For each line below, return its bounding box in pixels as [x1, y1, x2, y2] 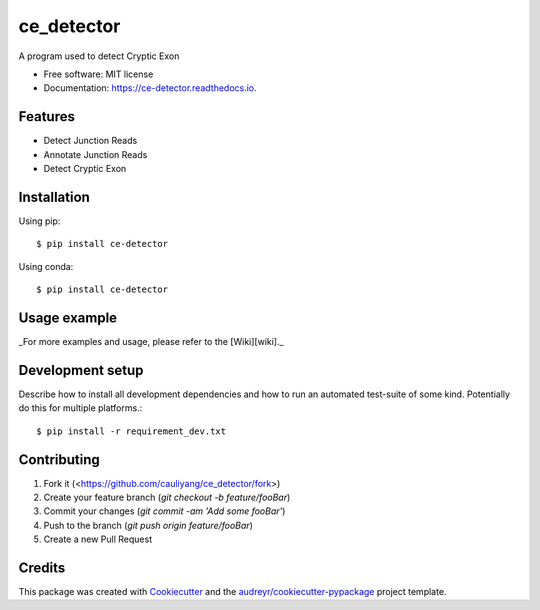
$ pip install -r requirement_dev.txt [36, 425, 227, 437]
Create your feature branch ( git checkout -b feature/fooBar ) [43, 491, 291, 503]
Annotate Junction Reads [43, 148, 148, 160]
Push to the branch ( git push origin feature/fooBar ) [43, 519, 254, 531]
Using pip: [18, 215, 61, 227]
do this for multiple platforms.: [18, 402, 143, 414]
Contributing [18, 451, 100, 468]
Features [18, 108, 75, 125]
